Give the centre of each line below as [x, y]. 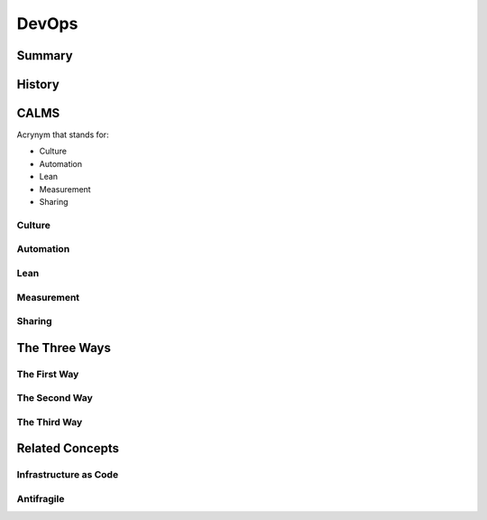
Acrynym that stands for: [63, 135]
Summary [45, 56]
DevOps [47, 23]
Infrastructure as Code [68, 475]
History [38, 84]
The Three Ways [64, 348]
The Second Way [55, 398]
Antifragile [41, 498]
